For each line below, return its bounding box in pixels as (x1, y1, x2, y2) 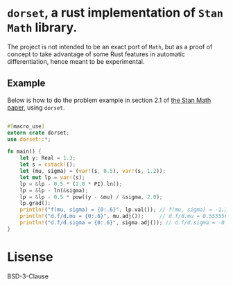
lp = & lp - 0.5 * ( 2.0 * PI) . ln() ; (19, 180, 123, 187)
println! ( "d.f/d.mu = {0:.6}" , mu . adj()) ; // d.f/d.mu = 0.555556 (19, 213, 228, 220)
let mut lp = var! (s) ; (19, 174, 85, 181)
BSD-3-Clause (7, 272, 49, 280)
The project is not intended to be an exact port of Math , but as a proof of (7, 42, 213, 51)
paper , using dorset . (7, 103, 65, 112)
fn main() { (7, 148, 42, 155)
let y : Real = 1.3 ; (19, 155, 76, 162)
